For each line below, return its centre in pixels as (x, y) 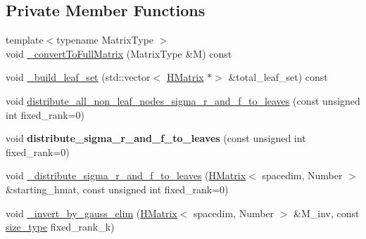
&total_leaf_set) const (278, 77)
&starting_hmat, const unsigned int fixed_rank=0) (117, 189)
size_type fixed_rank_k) (60, 227)
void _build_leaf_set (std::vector (78, 77)
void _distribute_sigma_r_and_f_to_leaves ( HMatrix (126, 175)
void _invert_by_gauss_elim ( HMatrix (91, 213)
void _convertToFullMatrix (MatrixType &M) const (119, 53)
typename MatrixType (105, 40)
